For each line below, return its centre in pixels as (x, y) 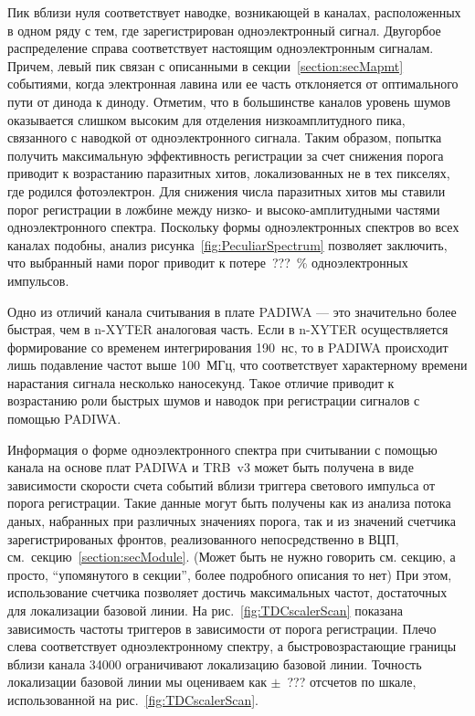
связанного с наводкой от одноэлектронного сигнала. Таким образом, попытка (225, 137)
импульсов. (38, 280)
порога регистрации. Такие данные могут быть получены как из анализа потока (229, 503)
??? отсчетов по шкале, (352, 682)
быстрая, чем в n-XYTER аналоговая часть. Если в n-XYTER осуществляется (228, 329)
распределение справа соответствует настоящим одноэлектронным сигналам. (221, 48)
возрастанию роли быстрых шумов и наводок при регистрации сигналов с (214, 400)
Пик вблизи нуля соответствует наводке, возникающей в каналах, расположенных (234, 12)
